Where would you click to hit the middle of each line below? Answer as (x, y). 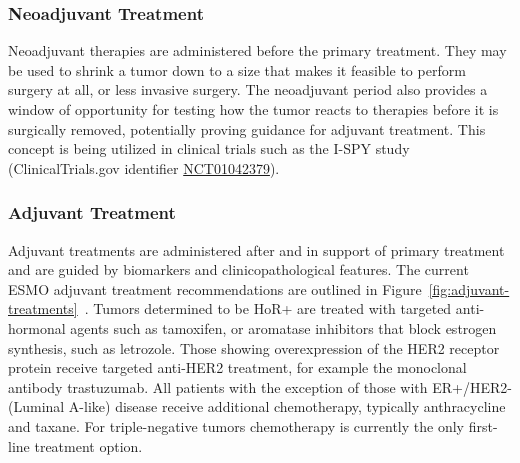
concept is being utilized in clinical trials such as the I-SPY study (209, 148)
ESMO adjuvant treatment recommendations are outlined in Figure (215, 288)
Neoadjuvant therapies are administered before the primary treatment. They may (257, 50)
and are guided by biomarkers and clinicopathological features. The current (238, 269)
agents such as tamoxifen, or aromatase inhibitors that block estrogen (283, 327)
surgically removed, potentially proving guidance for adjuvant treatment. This (247, 128)
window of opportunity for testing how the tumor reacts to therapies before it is (253, 109)
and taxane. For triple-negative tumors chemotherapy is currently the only (236, 425)
